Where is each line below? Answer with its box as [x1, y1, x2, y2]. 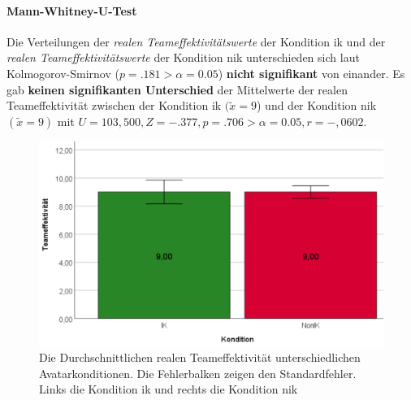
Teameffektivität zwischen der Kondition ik [6, 97, 222, 114]
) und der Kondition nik [256, 97, 377, 114]
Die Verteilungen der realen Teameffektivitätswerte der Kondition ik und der [6, 33, 386, 50]
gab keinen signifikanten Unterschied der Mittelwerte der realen [6, 80, 348, 98]
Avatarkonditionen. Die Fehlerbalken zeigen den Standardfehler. [39, 364, 357, 381]
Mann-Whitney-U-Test [6, 2, 137, 19]
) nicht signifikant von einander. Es [218, 64, 405, 81]
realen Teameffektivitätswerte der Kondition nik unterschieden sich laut [6, 49, 360, 66]
